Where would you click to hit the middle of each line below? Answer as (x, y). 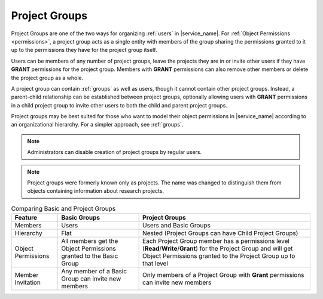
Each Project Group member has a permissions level (216, 241)
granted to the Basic (89, 256)
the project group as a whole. (47, 78)
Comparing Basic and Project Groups (63, 208)
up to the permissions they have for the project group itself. (84, 50)
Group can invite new (91, 279)
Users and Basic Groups (176, 226)
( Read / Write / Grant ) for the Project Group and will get (218, 249)
